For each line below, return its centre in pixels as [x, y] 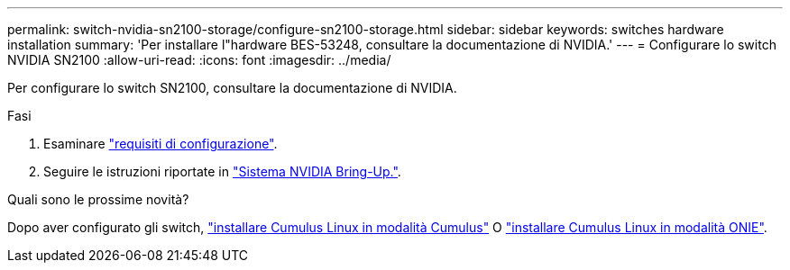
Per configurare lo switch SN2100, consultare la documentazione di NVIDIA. [232, 88]
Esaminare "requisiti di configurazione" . [161, 144]
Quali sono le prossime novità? [98, 199]
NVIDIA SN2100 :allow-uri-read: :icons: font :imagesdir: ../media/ [199, 60]
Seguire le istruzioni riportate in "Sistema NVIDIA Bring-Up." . [222, 171]
